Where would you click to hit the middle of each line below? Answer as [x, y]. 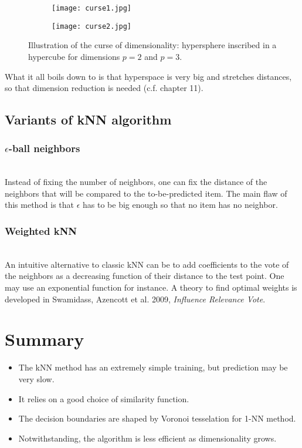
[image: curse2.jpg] [92, 26]
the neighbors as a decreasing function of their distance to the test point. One [145, 276]
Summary [45, 339]
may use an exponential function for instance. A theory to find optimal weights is [151, 287]
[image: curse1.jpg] [92, 8]
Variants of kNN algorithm [88, 119]
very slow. [36, 378]
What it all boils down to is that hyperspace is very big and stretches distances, [148, 76]
